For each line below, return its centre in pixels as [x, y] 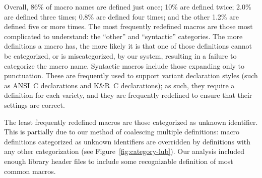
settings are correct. [35, 105]
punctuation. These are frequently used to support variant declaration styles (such [131, 75]
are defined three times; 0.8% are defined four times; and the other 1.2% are [121, 16]
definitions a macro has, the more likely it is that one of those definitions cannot [128, 46]
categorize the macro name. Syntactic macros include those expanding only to [124, 65]
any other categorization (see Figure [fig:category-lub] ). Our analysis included [124, 151]
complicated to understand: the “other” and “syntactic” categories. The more [123, 36]
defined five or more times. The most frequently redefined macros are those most [128, 26]
